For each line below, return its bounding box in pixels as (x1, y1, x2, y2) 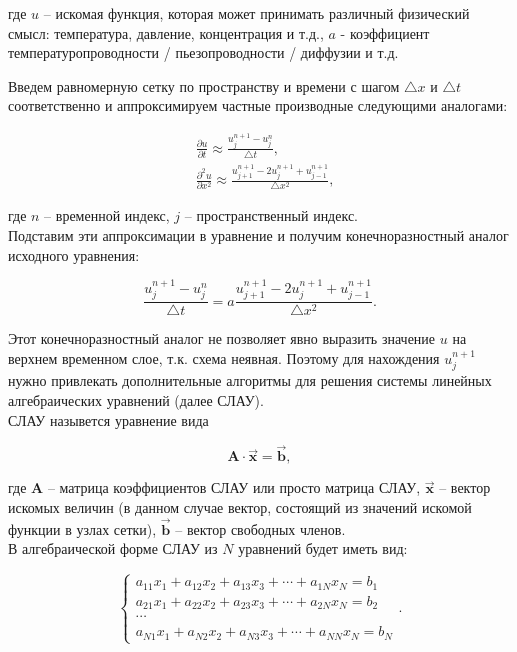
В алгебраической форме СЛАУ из (8, 538, 218, 559)
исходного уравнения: (8, 244, 140, 265)
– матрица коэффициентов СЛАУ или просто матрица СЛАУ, (47, 477, 421, 498)
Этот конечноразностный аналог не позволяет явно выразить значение (8, 328, 436, 349)
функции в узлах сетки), (8, 518, 157, 539)
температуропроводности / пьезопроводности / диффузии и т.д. (8, 42, 399, 63)
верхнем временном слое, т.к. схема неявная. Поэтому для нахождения (8, 348, 440, 369)
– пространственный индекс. (184, 205, 359, 226)
